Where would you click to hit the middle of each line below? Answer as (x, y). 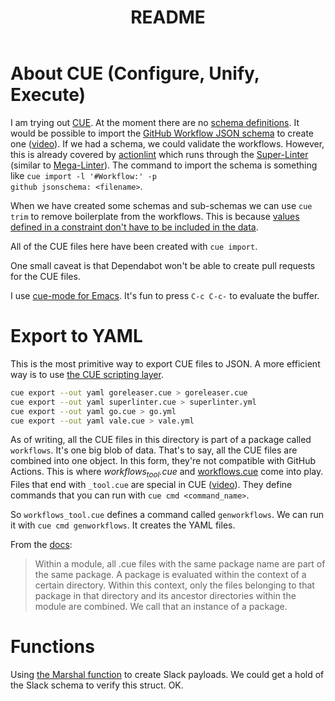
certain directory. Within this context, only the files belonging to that (174, 585)
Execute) (48, 95)
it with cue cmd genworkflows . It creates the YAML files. (123, 525)
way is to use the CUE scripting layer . (87, 374)
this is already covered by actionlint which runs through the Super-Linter (159, 154)
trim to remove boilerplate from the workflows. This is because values (155, 216)
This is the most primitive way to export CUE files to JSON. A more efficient (165, 363)
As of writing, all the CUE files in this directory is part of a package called (161, 440)
